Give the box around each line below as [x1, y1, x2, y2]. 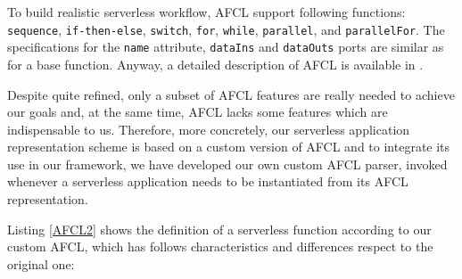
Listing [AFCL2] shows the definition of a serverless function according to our [7, 219, 432, 238]
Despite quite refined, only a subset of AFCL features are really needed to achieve [7, 85, 455, 103]
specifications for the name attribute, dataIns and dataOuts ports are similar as [7, 37, 444, 56]
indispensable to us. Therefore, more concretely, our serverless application [7, 119, 410, 138]
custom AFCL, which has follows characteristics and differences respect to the [7, 237, 433, 256]
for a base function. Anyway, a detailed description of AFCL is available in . [7, 54, 424, 73]
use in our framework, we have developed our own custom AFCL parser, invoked [7, 154, 448, 173]
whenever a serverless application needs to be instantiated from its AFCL [7, 172, 408, 191]
